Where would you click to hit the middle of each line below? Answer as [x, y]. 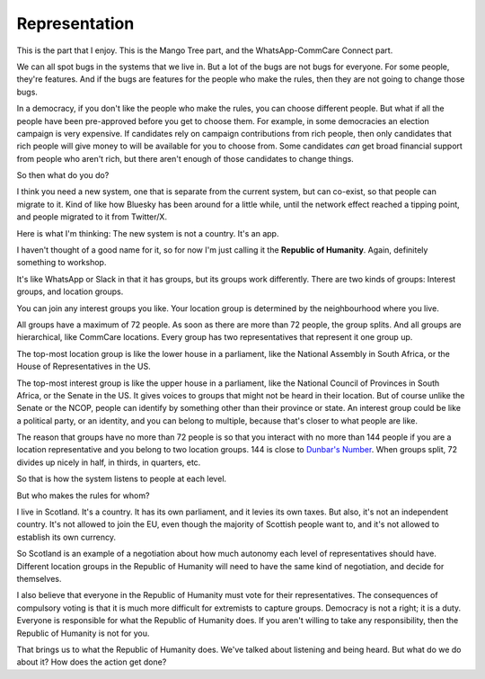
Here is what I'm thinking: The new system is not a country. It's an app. [148, 233]
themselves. [39, 579]
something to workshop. [62, 263]
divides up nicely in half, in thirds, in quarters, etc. [109, 462]
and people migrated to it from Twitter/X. [92, 217]
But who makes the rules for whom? [83, 496]
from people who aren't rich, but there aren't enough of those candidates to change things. [185, 158]
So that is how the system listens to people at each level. [122, 479]
